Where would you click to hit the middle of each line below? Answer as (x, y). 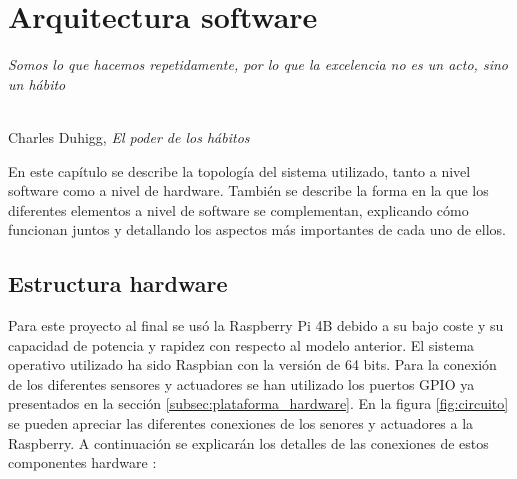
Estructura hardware (118, 283)
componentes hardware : (82, 462)
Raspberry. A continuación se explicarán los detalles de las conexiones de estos (248, 442)
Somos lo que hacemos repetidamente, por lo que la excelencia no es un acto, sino (258, 64)
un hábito (37, 83)
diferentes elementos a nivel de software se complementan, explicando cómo (238, 209)
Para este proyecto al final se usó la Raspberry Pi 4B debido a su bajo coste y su (256, 325)
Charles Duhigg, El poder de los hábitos (129, 136)
